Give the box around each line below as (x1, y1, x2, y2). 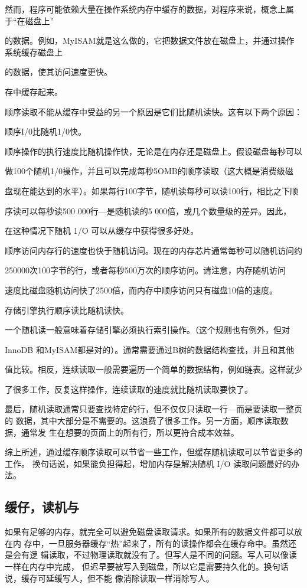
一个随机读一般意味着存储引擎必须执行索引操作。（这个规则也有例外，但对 (5, 324, 290, 336)
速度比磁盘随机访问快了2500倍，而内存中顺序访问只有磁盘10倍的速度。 (5, 283, 277, 296)
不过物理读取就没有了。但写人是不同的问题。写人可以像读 (73, 548, 297, 561)
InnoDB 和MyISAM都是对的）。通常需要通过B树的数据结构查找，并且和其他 (5, 343, 295, 355)
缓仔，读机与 (5, 498, 79, 516)
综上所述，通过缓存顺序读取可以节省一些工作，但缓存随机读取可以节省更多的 (5, 446, 302, 458)
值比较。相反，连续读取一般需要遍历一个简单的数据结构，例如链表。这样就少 (5, 363, 302, 375)
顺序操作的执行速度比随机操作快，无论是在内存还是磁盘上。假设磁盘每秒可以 (5, 145, 302, 157)
